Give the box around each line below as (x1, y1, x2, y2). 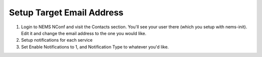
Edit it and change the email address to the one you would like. (21, 30, 147, 36)
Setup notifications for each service (21, 37, 93, 43)
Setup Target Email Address (9, 7, 124, 18)
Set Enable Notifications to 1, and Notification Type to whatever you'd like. (21, 44, 169, 50)
